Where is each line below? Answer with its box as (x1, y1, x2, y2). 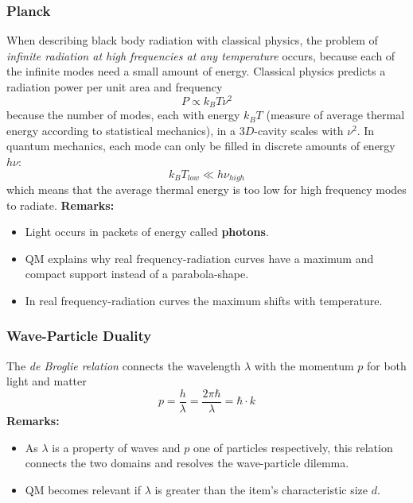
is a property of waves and (52, 439, 181, 455)
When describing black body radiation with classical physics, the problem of (6, 32, 378, 48)
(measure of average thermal (266, 106, 405, 123)
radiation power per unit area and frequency (6, 79, 223, 95)
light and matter (6, 373, 87, 389)
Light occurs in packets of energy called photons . (25, 223, 269, 240)
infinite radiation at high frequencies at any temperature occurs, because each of (6, 47, 395, 64)
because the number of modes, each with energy (6, 106, 240, 123)
